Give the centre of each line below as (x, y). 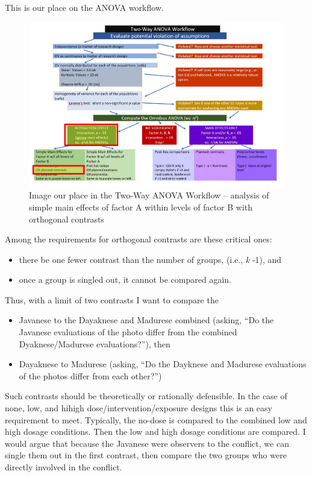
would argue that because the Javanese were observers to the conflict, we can (147, 443)
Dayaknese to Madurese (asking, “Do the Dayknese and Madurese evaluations (163, 364)
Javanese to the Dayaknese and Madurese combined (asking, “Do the (146, 320)
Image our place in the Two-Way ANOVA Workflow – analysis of (149, 195)
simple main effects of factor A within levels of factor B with (141, 207)
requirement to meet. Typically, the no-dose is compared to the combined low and (156, 419)
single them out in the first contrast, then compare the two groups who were (146, 455)
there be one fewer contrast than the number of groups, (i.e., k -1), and (150, 259)
